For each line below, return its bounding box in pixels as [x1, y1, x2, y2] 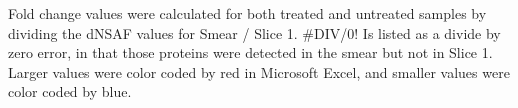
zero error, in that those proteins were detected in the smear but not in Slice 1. [8, 42, 493, 63]
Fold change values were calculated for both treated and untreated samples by [8, 3, 487, 23]
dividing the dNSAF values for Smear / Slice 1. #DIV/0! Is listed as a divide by [8, 22, 501, 43]
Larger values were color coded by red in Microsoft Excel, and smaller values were [8, 61, 510, 82]
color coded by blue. [8, 81, 132, 102]
